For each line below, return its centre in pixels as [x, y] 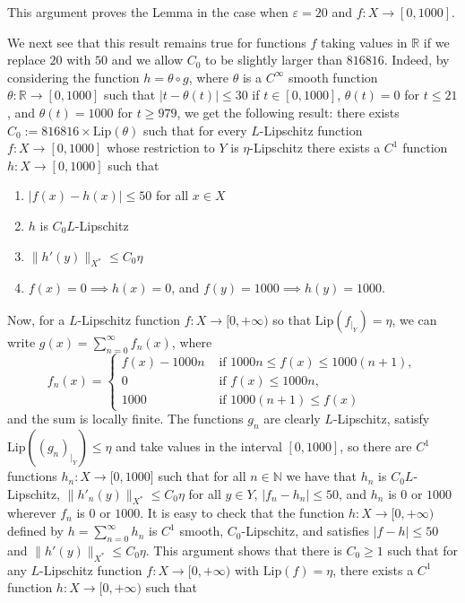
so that [292, 319]
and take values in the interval [199, 446]
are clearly [292, 419]
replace [26, 60]
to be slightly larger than [274, 60]
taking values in [364, 42]
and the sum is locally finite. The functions [125, 419]
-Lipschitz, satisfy [381, 419]
